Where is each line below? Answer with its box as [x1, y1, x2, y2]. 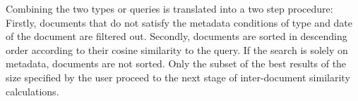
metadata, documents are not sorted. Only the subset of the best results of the [6, 56, 347, 71]
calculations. [6, 83, 59, 98]
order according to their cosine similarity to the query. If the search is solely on [6, 42, 348, 57]
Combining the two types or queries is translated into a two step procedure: [6, 1, 333, 15]
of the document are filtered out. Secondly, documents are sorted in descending [6, 29, 347, 43]
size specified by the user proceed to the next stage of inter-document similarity [6, 69, 350, 84]
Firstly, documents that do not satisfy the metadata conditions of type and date [6, 15, 353, 29]
